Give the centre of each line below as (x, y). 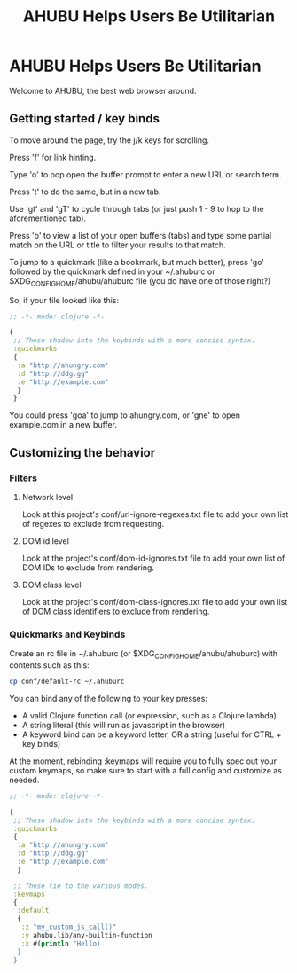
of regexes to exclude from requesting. (93, 523)
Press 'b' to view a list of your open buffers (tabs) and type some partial (141, 235)
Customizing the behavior (82, 453)
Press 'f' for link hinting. (53, 157)
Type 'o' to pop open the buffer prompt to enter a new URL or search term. (145, 174)
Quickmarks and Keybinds (67, 634)
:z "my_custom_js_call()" (69, 927)
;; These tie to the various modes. (81, 886)
